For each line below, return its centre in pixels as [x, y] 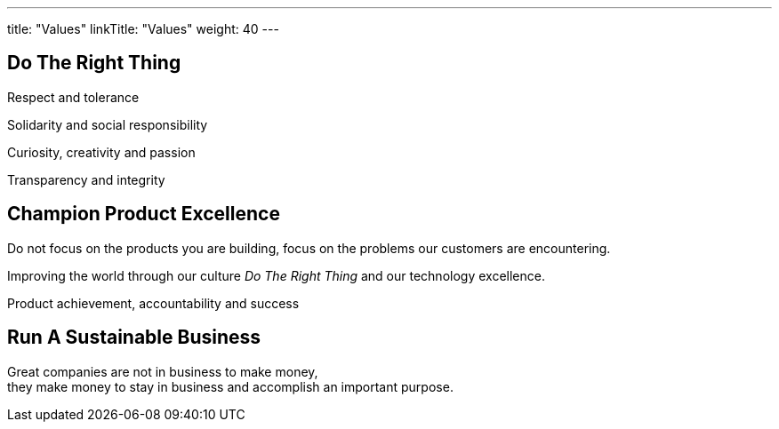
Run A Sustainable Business [134, 338]
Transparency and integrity [86, 179]
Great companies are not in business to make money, [163, 371]
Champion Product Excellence [144, 214]
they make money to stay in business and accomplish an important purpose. [230, 386]
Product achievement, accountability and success [153, 303]
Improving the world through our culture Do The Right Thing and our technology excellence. [276, 275]
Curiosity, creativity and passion [101, 152]
